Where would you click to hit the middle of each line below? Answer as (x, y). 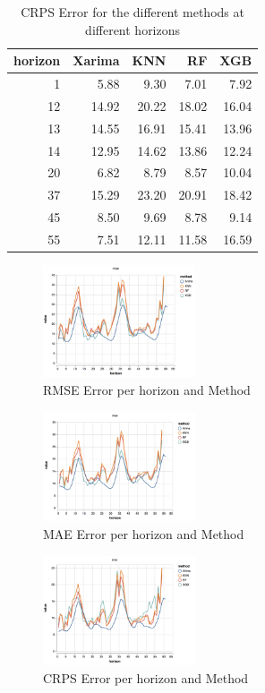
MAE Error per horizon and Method (144, 534)
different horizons (133, 29)
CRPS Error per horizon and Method (146, 677)
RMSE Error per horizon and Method (147, 390)
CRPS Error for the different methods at (132, 12)
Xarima (96, 60)
